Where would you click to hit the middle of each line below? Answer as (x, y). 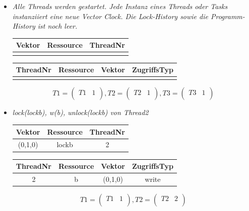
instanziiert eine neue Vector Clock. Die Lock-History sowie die (110, 16)
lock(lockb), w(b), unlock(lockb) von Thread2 (80, 112)
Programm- (228, 16)
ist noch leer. (57, 26)
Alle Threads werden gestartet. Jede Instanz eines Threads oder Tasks (120, 6)
